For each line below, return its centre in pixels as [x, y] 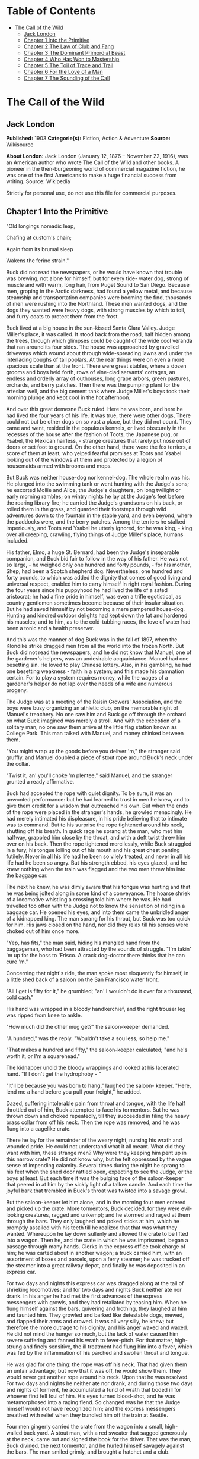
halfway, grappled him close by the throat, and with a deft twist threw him [96, 837]
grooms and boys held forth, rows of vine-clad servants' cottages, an [91, 372]
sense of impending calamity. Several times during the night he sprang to [95, 1165]
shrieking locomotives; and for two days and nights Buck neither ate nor [94, 1289]
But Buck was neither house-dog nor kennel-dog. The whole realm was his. [98, 477]
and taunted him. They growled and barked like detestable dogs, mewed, [95, 1315]
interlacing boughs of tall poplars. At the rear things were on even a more [95, 359]
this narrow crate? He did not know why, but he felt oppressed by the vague [99, 1159]
